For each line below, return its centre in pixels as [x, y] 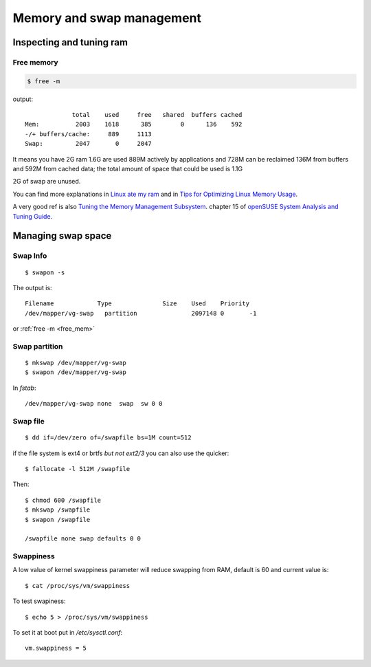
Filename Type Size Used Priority [137, 304]
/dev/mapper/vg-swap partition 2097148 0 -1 [141, 313]
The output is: [32, 287]
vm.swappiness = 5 [56, 648]
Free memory [35, 62]
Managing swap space [62, 236]
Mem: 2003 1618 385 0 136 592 [134, 124]
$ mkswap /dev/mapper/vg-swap [76, 363]
